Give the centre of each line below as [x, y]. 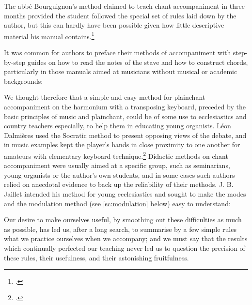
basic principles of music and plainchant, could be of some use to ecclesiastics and [125, 116]
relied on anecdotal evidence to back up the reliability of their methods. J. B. [119, 184]
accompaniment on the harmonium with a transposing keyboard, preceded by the [125, 107]
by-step [15, 62]
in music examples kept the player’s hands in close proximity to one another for [122, 145]
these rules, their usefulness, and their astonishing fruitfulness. [96, 257]
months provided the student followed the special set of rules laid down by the [120, 15]
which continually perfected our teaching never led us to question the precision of [125, 248]
